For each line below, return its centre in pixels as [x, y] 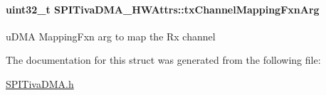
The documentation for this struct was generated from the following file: [163, 60]
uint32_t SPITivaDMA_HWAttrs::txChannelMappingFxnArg [163, 9]
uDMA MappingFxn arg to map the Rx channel [111, 36]
